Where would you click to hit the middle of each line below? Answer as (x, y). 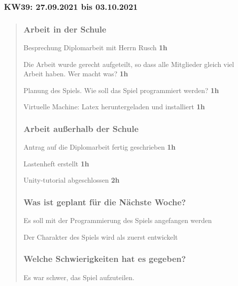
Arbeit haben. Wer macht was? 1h (76, 74)
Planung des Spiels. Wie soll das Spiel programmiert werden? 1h (121, 90)
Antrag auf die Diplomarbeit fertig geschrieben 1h (100, 147)
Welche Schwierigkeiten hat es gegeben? (105, 259)
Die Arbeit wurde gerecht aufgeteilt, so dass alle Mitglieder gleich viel (129, 64)
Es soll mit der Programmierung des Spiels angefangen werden (118, 220)
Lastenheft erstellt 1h (56, 163)
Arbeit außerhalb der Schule (81, 128)
